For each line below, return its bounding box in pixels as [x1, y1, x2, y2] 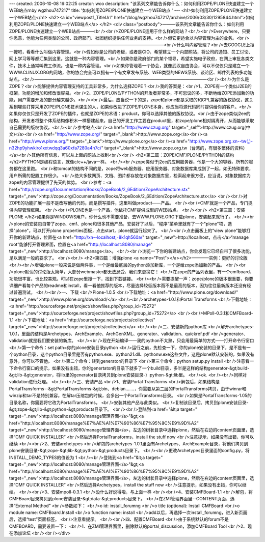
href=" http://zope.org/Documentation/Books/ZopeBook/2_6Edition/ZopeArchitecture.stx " [9, 186, 190, 192]
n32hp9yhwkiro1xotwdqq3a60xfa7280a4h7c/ [9, 145, 102, 151]
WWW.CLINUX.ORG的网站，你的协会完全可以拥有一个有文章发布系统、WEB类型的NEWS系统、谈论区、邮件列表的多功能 [9, 69, 252, 75]
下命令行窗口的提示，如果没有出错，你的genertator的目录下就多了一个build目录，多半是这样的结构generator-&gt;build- [9, 365, 250, 371]
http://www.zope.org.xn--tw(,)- [189, 138, 253, 144]
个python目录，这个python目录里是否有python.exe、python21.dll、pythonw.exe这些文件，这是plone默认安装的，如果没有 [9, 351, 255, 357]
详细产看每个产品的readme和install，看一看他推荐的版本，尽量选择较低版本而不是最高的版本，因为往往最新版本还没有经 [9, 283, 251, 288]
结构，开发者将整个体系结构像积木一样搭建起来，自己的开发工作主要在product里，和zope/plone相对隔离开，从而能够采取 [9, 117, 254, 123]
